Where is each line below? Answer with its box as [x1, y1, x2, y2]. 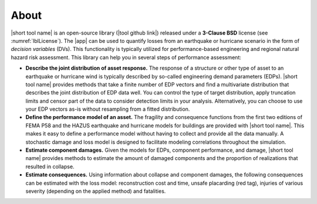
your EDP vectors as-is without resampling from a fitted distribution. [25, 106, 190, 113]
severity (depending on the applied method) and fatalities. [25, 188, 166, 195]
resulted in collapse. [25, 163, 75, 170]
